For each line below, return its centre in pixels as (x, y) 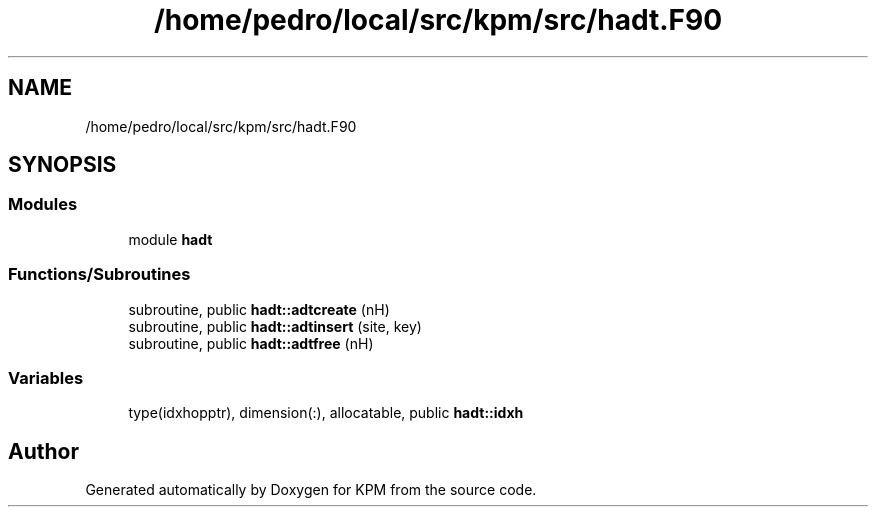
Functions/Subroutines (99, 274)
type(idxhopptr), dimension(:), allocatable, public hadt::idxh (326, 413)
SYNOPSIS (62, 165)
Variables (46, 377)
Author (43, 451)
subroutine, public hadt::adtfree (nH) (251, 343)
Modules (43, 204)
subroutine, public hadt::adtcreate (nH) (259, 309)
